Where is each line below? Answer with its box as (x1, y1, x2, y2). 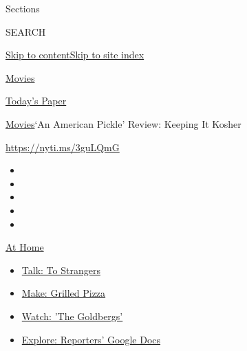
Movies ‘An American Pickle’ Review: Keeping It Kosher (6, 116, 241, 131)
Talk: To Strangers (21, 262, 100, 277)
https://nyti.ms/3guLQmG (6, 139, 120, 154)
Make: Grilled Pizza (21, 286, 106, 300)
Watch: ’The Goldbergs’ (21, 308, 123, 323)
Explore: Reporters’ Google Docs (21, 332, 161, 346)
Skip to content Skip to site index (6, 47, 144, 62)
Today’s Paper (6, 93, 67, 108)
